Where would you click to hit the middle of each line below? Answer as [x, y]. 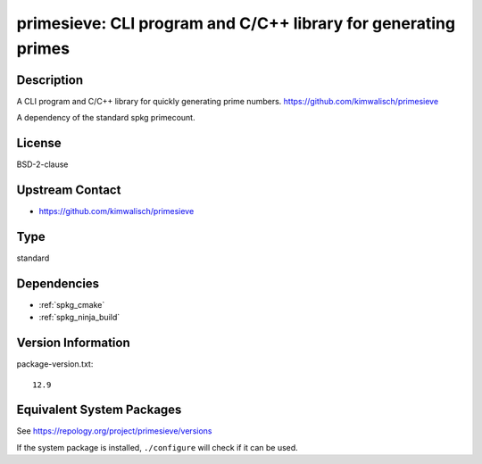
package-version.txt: [55, 364]
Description [50, 80]
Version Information [73, 343]
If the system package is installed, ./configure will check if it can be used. [157, 447]
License [39, 143]
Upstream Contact [69, 190]
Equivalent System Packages [99, 410]
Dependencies [58, 283]
